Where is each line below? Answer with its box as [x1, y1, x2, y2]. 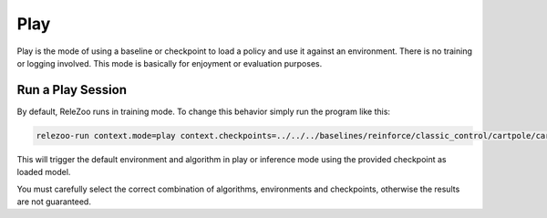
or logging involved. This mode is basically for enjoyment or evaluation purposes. [16, 57, 323, 68]
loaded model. [16, 167, 71, 178]
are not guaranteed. [16, 196, 91, 207]
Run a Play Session [16, 82, 128, 98]
